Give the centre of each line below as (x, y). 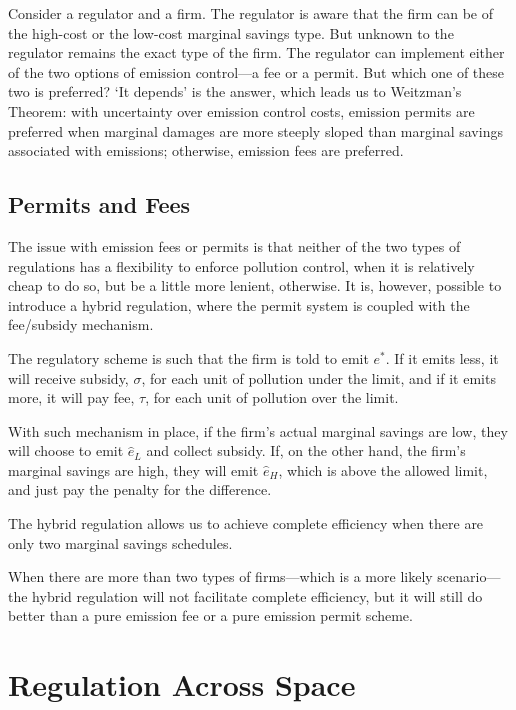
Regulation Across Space (182, 684)
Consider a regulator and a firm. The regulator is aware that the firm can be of (251, 13)
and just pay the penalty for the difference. (140, 489)
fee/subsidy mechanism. (81, 324)
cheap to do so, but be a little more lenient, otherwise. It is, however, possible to (255, 285)
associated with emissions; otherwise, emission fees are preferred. (206, 150)
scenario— (469, 576)
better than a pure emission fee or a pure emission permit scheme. (210, 615)
